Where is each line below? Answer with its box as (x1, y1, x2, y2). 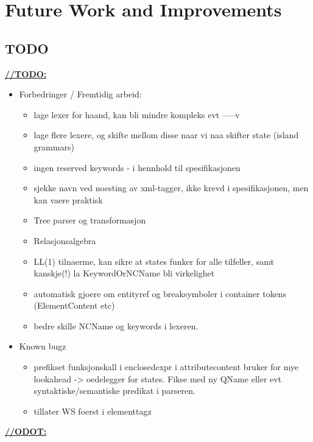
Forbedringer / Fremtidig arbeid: (19, 88, 142, 100)
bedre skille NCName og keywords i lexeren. (33, 319, 199, 332)
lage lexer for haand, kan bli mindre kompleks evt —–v (33, 108, 240, 121)
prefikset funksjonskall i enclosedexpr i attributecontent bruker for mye (33, 360, 299, 373)
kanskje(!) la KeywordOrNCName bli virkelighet (33, 267, 215, 279)
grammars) (33, 140, 74, 153)
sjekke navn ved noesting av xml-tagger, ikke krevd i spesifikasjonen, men (33, 181, 309, 194)
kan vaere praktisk (33, 193, 103, 206)
